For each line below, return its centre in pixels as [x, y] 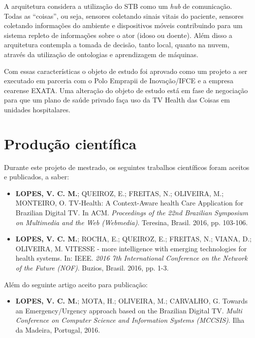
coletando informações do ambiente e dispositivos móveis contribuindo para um [123, 25]
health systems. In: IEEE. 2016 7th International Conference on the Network [131, 258]
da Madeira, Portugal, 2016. [58, 329]
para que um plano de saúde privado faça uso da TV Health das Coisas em [117, 100]
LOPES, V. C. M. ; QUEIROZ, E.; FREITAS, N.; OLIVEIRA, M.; [120, 193]
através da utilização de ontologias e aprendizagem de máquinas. [101, 54]
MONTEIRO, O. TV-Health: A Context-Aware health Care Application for [129, 203]
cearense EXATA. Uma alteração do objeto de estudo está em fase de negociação [126, 90]
